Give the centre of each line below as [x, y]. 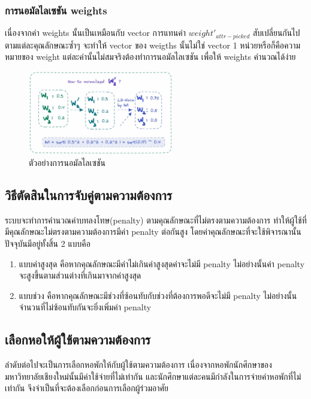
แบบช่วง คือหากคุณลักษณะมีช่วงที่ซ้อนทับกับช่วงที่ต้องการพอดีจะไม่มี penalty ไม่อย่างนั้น [158, 295]
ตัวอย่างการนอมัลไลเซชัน [67, 162]
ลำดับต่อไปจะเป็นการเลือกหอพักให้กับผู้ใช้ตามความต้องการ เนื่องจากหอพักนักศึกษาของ [138, 365]
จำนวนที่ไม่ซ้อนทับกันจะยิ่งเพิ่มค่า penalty [85, 307]
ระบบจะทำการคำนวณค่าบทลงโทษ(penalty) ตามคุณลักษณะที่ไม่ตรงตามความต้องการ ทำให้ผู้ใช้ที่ [156, 220]
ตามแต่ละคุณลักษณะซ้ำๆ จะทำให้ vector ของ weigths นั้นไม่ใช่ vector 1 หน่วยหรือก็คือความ [153, 45]
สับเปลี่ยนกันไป [276, 33]
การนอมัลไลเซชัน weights [56, 10]
